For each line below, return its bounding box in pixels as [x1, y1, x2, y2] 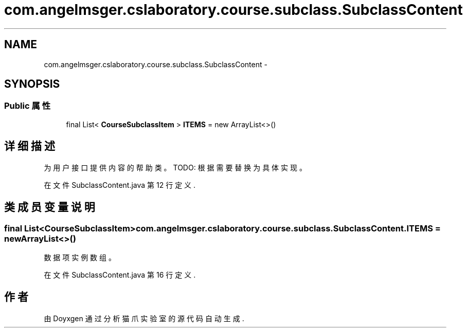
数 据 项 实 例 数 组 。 [44, 252, 116, 262]
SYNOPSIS [4, 77, 60, 91]
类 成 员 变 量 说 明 [4, 201, 95, 214]
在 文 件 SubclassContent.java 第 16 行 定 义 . [44, 270, 196, 279]
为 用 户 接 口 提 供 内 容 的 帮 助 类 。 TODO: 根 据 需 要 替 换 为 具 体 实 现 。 [44, 163, 307, 172]
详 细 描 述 [4, 140, 55, 153]
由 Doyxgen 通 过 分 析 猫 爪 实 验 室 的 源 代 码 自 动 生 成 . [44, 314, 244, 323]
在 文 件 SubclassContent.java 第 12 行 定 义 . [44, 180, 196, 189]
